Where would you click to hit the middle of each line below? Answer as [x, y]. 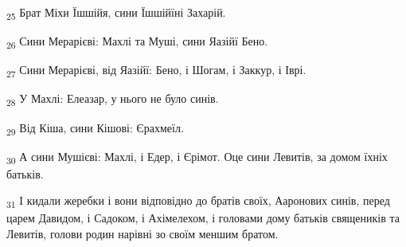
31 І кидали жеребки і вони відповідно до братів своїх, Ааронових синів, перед [198, 202]
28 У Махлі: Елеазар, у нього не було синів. [113, 100]
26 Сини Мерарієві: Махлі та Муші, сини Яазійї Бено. [137, 42]
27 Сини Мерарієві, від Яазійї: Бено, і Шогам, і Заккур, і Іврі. [156, 71]
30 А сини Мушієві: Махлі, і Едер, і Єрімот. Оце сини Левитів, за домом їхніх [197, 157]
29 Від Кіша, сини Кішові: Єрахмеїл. [95, 128]
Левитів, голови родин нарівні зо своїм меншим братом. [142, 234]
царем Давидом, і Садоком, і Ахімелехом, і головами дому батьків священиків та [203, 218]
